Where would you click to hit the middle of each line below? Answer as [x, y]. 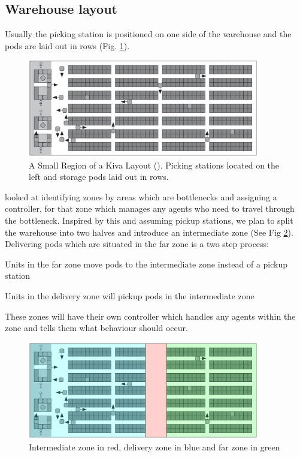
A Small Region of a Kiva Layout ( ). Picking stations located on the [154, 165]
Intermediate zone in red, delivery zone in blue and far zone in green [154, 447]
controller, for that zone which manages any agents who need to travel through [150, 208]
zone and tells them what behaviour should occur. [96, 328]
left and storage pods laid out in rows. [99, 177]
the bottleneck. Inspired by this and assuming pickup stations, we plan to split [149, 220]
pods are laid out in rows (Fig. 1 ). [67, 45]
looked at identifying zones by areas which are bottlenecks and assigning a [141, 196]
